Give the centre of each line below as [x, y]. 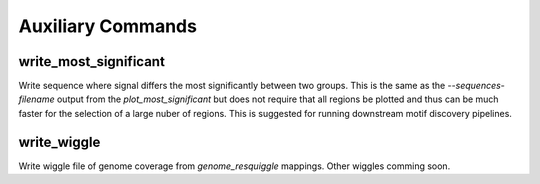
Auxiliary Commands [107, 26]
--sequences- [476, 86]
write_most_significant [91, 61]
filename [36, 99]
